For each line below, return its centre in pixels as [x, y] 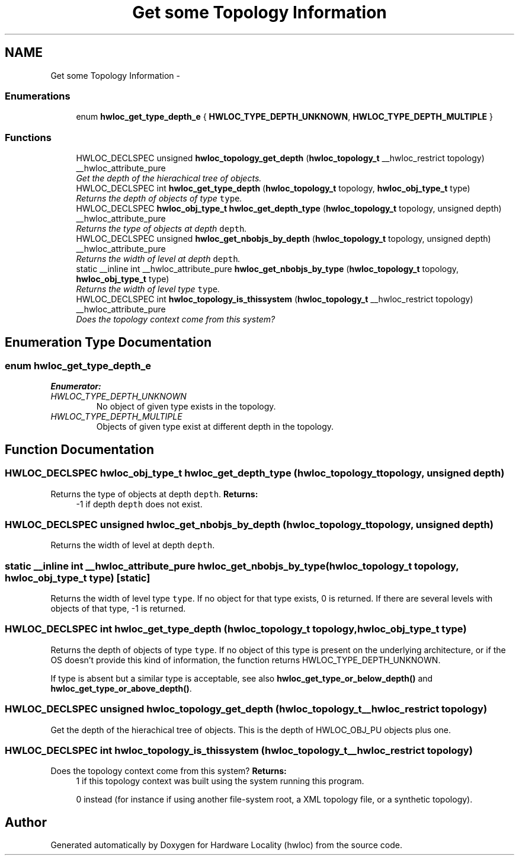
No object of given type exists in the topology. [186, 407]
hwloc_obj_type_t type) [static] [78, 578]
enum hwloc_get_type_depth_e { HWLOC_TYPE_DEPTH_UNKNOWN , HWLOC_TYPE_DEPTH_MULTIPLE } [285, 117]
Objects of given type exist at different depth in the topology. [215, 427]
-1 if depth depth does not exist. [139, 504]
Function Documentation [79, 449]
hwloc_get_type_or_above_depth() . [121, 688]
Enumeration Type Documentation [108, 342]
